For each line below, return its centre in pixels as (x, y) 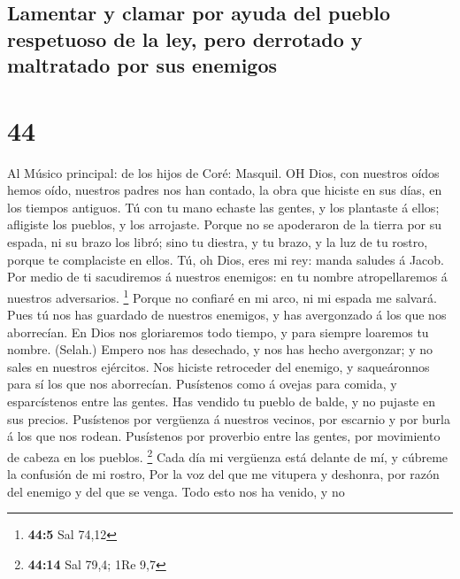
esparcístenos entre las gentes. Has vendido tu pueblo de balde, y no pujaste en (221, 401)
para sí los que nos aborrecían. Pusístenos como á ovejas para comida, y (202, 384)
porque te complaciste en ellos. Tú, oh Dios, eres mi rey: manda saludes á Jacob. (226, 259)
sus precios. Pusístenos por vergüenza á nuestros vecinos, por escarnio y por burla (229, 418)
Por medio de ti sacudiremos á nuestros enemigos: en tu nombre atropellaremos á (227, 277)
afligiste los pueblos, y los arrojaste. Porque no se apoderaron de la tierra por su (225, 224)
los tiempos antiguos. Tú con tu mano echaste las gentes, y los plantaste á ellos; (223, 207)
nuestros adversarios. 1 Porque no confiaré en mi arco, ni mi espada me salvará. (222, 296)
